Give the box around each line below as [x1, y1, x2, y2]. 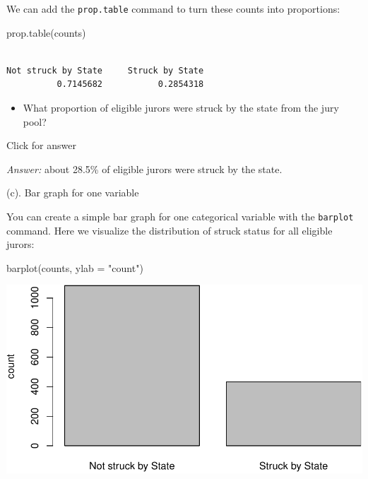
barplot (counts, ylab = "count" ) [6, 260, 143, 275]
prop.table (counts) [6, 25, 86, 40]
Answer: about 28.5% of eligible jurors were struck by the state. [6, 161, 283, 176]
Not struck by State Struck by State [6, 65, 204, 76]
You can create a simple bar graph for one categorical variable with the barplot [6, 209, 354, 223]
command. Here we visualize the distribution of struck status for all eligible [6, 223, 333, 237]
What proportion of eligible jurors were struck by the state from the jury [23, 100, 339, 115]
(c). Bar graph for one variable [6, 185, 139, 200]
